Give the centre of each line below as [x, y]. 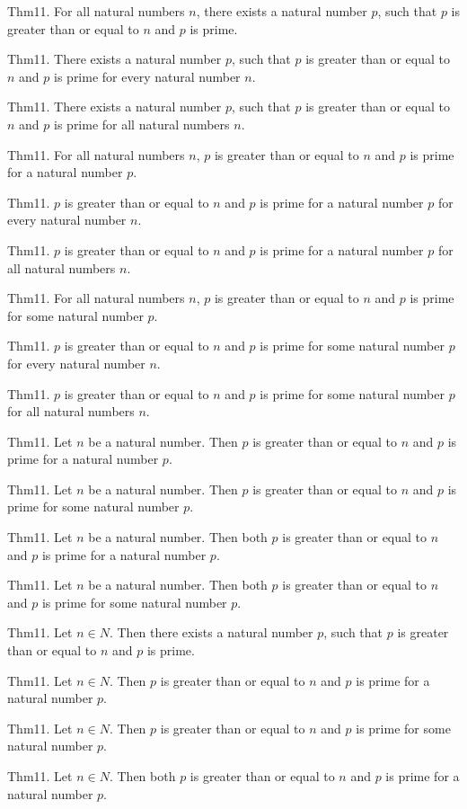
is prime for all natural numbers [142, 124]
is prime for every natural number [147, 76]
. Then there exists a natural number [211, 632]
